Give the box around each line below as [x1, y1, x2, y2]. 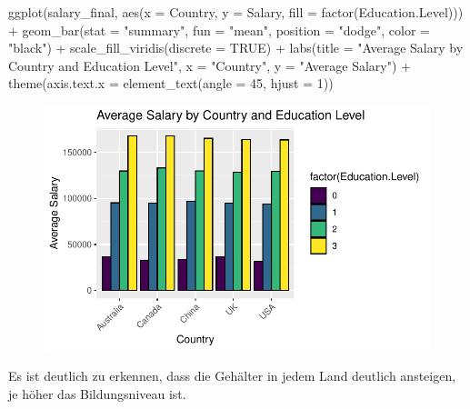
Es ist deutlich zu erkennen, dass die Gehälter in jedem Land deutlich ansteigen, [8, 366, 456, 385]
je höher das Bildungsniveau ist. [8, 384, 186, 403]
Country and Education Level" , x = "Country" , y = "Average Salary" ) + [8, 55, 411, 75]
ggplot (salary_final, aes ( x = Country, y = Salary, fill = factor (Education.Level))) [8, 3, 464, 21]
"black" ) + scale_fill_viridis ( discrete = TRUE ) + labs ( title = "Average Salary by [8, 38, 464, 57]
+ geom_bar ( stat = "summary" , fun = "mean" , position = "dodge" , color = [8, 20, 430, 39]
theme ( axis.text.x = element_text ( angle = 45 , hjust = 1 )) [8, 74, 334, 93]
